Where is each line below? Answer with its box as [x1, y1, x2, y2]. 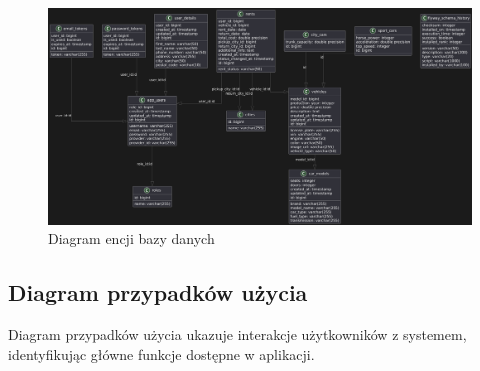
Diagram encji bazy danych [48, 228, 215, 249]
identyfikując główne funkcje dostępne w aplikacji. [8, 343, 315, 364]
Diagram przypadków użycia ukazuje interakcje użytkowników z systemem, [8, 323, 467, 344]
